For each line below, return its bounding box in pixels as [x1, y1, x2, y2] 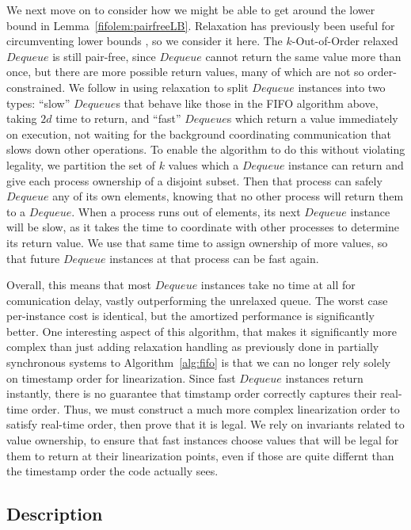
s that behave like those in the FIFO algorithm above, [116, 94, 379, 111]
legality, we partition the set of [6, 156, 155, 173]
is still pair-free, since [52, 48, 156, 64]
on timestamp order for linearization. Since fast [6, 369, 236, 386]
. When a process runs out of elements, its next [71, 203, 301, 219]
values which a [168, 156, 239, 173]
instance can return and [288, 156, 404, 173]
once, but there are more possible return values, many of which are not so [6, 63, 364, 80]
